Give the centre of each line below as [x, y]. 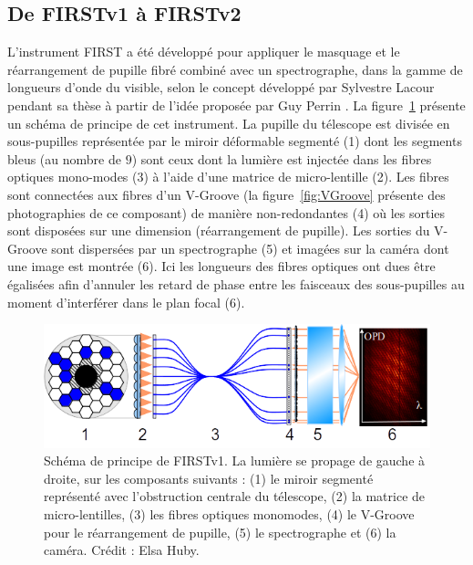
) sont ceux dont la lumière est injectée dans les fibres [282, 158]
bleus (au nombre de [64, 158]
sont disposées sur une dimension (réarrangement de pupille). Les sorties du [219, 230]
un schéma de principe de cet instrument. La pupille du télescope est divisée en [229, 123]
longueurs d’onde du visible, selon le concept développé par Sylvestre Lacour [221, 87]
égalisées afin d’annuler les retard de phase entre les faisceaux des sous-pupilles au [236, 283]
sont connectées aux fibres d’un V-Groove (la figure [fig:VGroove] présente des [226, 194]
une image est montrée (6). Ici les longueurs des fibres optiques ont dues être [221, 266]
